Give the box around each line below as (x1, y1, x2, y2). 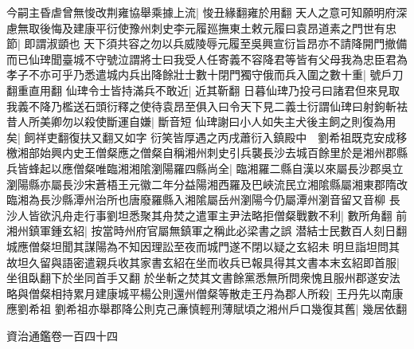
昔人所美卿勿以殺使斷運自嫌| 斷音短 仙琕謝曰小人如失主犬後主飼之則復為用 (6, 113, 396, 130)
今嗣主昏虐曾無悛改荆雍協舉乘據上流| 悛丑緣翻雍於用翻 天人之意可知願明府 (6, 4, 396, 20)
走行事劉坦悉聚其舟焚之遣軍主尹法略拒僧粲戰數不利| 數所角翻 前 (72, 206, 408, 223)
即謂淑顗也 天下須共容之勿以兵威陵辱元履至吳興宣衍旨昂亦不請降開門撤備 (24, 35, 408, 52)
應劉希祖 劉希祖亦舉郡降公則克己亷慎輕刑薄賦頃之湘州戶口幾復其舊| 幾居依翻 (6, 300, 408, 317)
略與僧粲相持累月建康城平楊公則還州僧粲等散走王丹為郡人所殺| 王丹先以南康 (6, 284, 404, 301)
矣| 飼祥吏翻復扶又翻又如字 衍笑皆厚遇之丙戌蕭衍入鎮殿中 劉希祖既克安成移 (6, 128, 408, 145)
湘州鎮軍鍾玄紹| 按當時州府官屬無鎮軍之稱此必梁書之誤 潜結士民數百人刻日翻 (6, 222, 408, 239)
